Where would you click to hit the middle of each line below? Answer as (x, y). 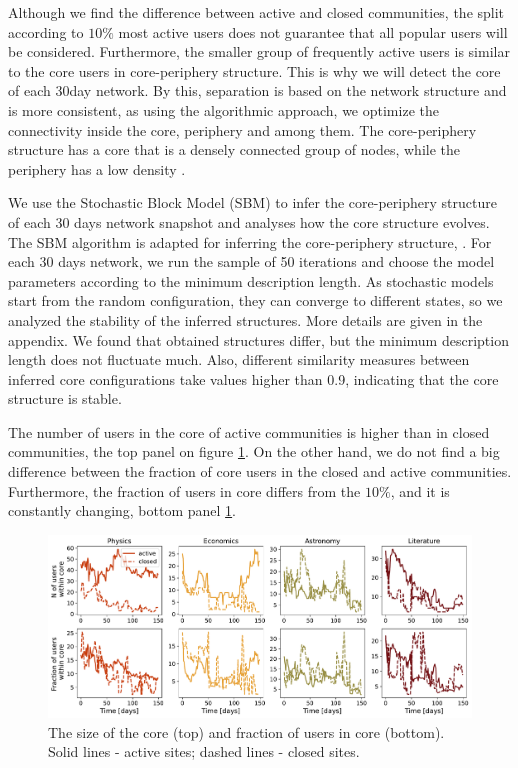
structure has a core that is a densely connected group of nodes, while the (234, 149)
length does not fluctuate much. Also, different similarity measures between (239, 359)
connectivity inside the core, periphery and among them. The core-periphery (242, 129)
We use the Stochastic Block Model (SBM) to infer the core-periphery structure (252, 202)
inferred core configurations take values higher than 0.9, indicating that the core (253, 378)
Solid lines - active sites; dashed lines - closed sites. (204, 751)
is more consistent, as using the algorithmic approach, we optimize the (223, 109)
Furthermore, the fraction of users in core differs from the (184, 490)
